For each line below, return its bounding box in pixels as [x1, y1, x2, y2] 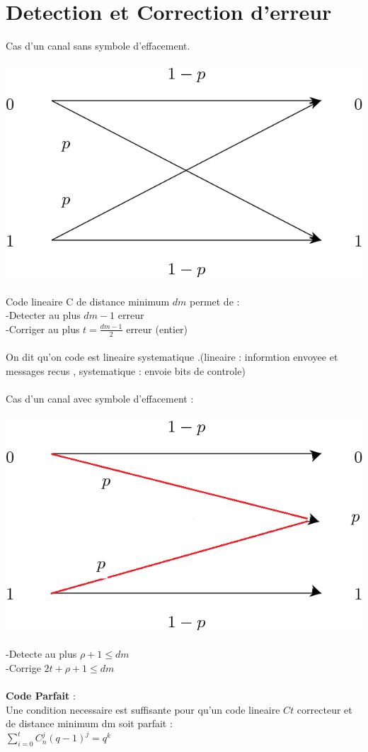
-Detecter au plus [6, 308, 81, 322]
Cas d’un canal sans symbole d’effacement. [6, 38, 190, 53]
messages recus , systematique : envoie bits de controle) [6, 363, 246, 378]
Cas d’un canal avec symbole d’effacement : [6, 391, 194, 405]
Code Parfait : [6, 688, 76, 703]
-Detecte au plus [6, 646, 77, 661]
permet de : [190, 293, 240, 308]
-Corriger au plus [6, 321, 80, 336]
